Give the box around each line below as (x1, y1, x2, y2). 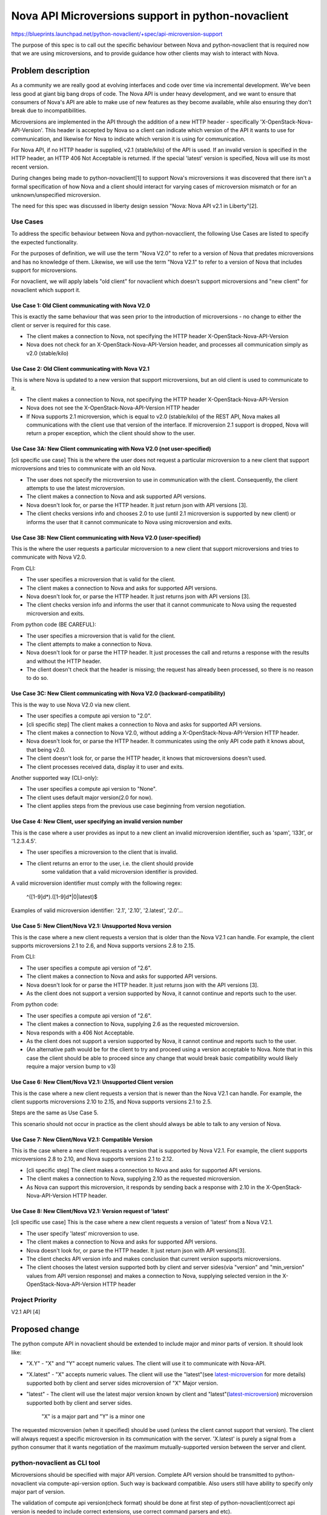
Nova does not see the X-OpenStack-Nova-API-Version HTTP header (26, 404, 200, 411)
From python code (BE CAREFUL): (11, 621, 96, 628)
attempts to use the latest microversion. (26, 485, 125, 492)
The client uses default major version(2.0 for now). (26, 794, 153, 801)
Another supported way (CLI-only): (11, 774, 99, 781)
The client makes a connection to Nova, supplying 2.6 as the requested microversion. (26, 1021, 240, 1028)
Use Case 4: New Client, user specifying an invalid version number (11, 818, 183, 825)
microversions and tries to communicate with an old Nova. (11, 465, 157, 472)
